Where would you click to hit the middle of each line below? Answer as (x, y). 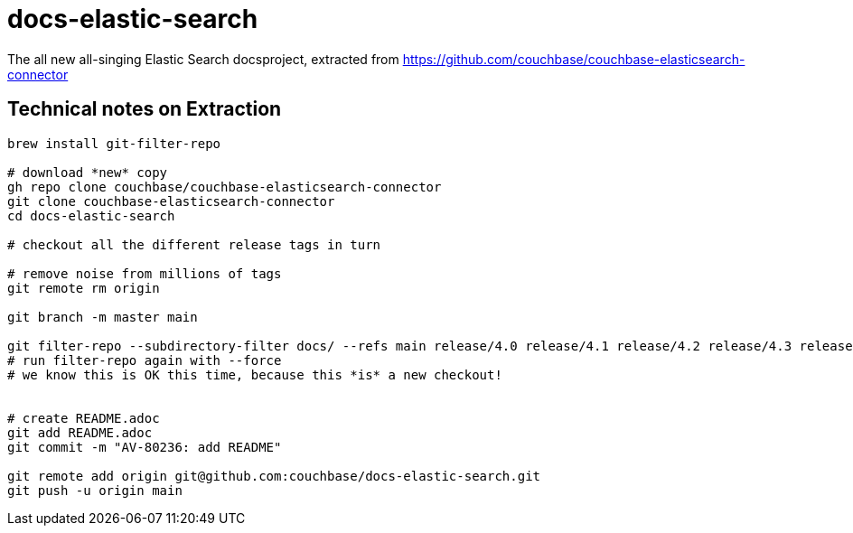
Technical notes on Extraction (145, 109)
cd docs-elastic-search (91, 215)
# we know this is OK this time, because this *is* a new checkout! (255, 374)
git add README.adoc (80, 432)
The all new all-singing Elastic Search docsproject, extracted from (203, 59)
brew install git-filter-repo (114, 143)
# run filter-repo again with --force (145, 360)
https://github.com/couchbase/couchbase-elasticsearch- (574, 59)
